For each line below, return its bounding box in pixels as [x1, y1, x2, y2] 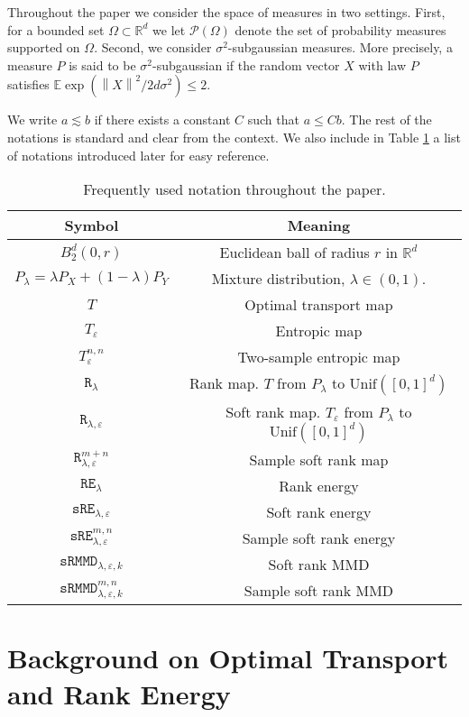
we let [152, 20, 186, 39]
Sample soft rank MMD [244, 580, 394, 602]
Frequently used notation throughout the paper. [83, 179, 386, 200]
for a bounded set [7, 20, 105, 39]
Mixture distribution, [211, 268, 345, 290]
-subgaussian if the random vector [152, 55, 340, 74]
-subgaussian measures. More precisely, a [227, 38, 453, 57]
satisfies [7, 75, 50, 94]
